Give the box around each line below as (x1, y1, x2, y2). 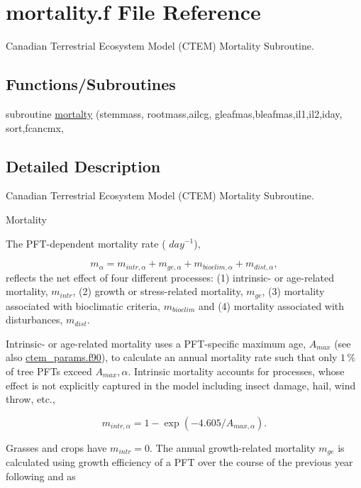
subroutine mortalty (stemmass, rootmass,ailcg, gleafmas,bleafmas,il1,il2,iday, (6, 106, 343, 121)
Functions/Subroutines (6, 73, 176, 95)
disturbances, (6, 312, 63, 327)
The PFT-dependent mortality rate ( (6, 235, 166, 250)
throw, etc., (6, 392, 55, 406)
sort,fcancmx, (6, 120, 64, 135)
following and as (6, 468, 76, 483)
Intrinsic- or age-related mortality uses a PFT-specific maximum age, (6, 335, 306, 350)
